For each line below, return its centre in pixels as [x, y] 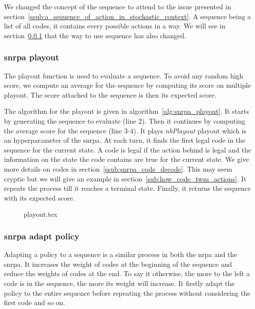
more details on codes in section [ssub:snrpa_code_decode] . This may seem [118, 168]
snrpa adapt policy [42, 236]
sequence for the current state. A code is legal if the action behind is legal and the [128, 149]
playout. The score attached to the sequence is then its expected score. [110, 94]
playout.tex [41, 214]
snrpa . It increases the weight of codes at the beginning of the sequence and [118, 264]
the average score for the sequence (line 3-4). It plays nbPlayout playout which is [125, 130]
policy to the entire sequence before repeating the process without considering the [127, 293]
